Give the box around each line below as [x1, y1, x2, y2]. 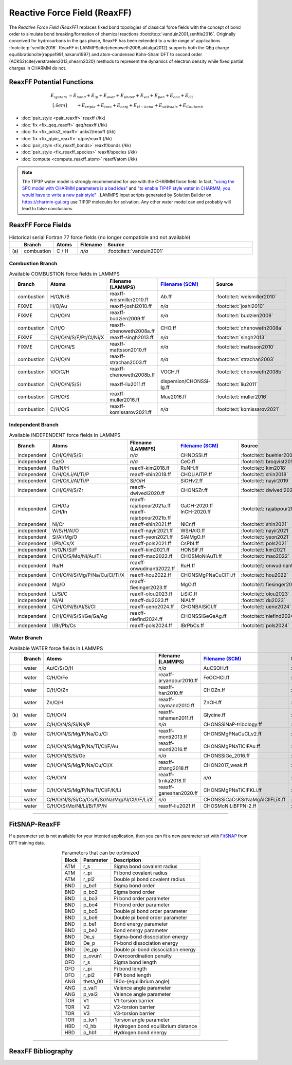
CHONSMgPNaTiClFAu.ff [203, 743, 260, 750]
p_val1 [83, 985, 97, 992]
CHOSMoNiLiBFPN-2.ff [203, 802, 256, 809]
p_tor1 [83, 1016, 97, 1023]
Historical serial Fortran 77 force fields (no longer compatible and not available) [9, 234, 191, 241]
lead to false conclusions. [22, 206, 73, 212]
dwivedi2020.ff [129, 490, 165, 496]
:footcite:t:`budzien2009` [216, 312, 274, 319]
